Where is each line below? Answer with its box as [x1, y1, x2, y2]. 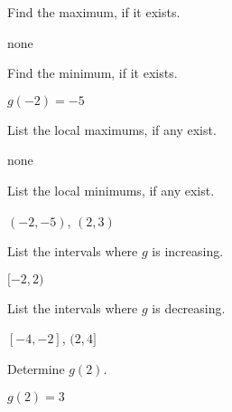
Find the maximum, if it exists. [7, 3, 181, 21]
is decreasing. [152, 298, 226, 317]
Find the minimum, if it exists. [7, 63, 178, 82]
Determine [7, 359, 65, 378]
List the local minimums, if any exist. [7, 180, 215, 199]
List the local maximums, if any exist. [7, 120, 217, 139]
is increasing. [152, 242, 224, 261]
